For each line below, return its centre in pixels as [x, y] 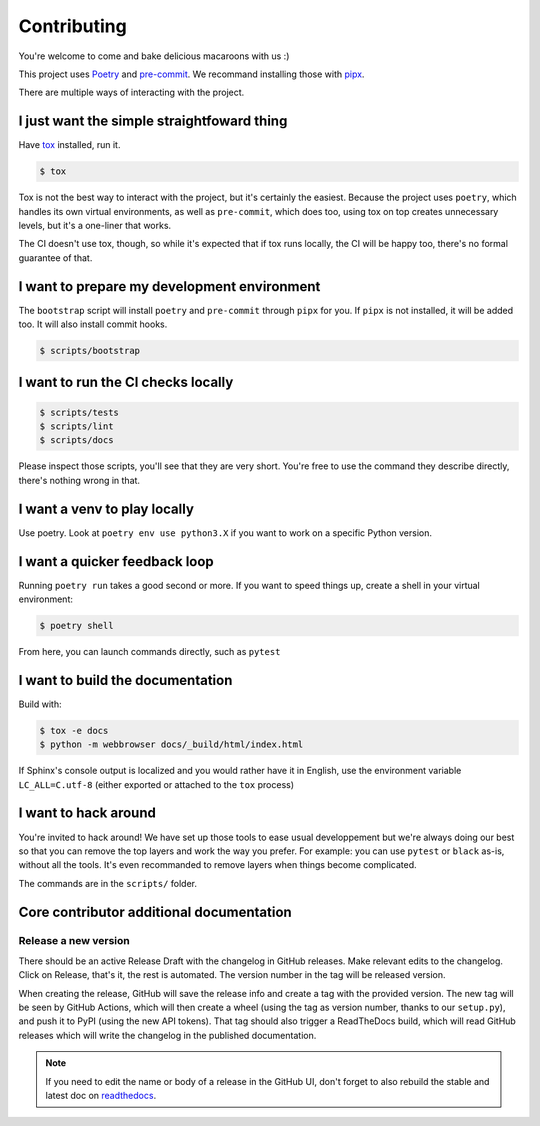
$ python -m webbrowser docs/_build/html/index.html [171, 744]
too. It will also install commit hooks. [93, 324]
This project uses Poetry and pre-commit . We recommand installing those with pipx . [191, 74]
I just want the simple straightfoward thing [153, 121]
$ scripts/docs [76, 440]
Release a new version [74, 941]
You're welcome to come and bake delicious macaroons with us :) [154, 56]
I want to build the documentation [125, 680]
